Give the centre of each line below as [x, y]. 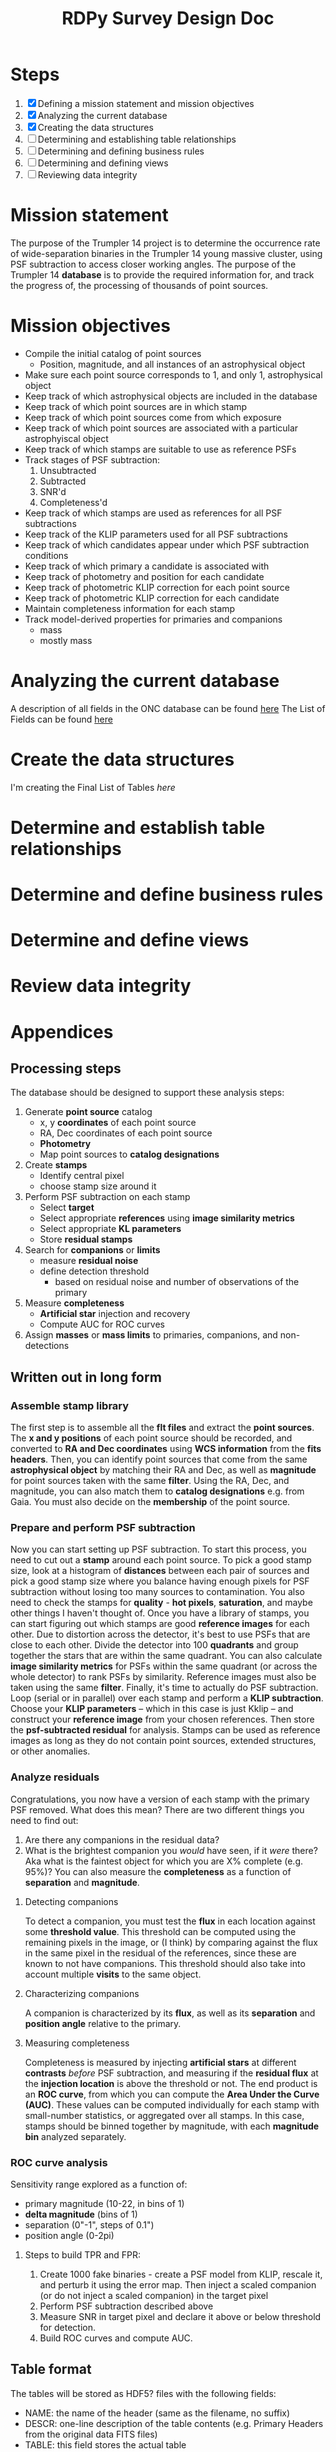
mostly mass [66, 640]
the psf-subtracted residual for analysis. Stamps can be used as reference [165, 1730]
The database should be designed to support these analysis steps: [147, 1093]
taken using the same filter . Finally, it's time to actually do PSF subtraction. [164, 1688]
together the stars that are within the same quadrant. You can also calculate [166, 1656]
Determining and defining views [103, 163]
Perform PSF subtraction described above [126, 2306]
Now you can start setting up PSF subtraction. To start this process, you [158, 1549]
